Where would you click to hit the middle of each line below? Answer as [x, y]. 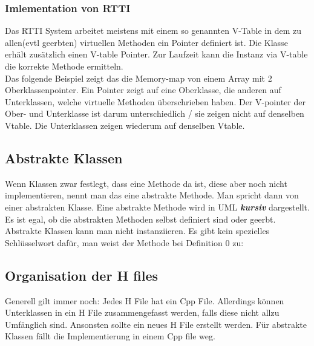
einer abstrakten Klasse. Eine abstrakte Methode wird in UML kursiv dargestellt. [157, 207]
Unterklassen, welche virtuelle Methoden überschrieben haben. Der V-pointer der [155, 101]
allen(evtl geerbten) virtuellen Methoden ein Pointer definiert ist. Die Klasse [146, 42]
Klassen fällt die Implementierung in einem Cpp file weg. [110, 336]
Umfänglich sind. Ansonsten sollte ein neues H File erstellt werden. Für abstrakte [156, 324]
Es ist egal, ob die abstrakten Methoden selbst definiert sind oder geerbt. [140, 219]
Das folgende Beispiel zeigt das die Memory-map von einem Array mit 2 [139, 78]
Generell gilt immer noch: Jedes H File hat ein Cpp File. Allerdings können [145, 300]
